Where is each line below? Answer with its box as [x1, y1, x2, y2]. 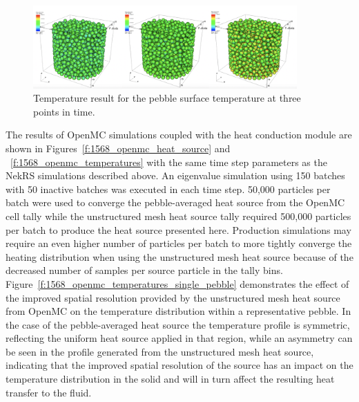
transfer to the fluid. [6, 385, 92, 399]
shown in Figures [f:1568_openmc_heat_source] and [6, 140, 231, 155]
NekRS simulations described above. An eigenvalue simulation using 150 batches [6, 168, 345, 183]
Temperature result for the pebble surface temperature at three [33, 91, 301, 105]
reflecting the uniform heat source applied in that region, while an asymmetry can [6, 331, 353, 345]
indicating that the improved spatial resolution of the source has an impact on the [6, 358, 353, 372]
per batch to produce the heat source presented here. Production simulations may [6, 222, 351, 237]
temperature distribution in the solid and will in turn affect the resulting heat [6, 372, 335, 386]
